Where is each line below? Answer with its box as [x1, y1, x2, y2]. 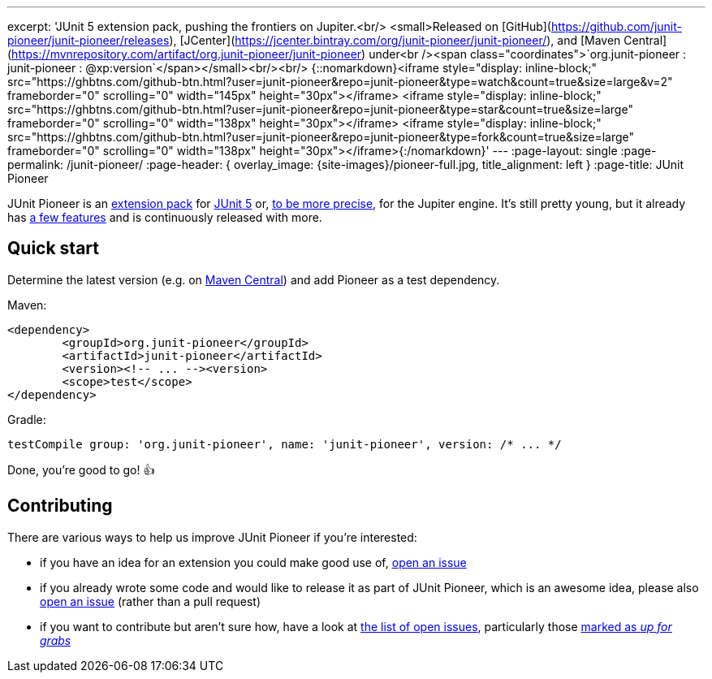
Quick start [7, 238, 99, 259]
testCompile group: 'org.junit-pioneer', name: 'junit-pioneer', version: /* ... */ [7, 437, 562, 451]
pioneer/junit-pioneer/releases [7, 33, 170, 47]
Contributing [7, 495, 113, 517]
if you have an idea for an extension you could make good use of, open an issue [40, 555, 467, 569]
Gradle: [7, 412, 46, 426]
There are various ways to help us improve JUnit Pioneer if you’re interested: [7, 530, 417, 544]
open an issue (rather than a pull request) [40, 594, 261, 608]
